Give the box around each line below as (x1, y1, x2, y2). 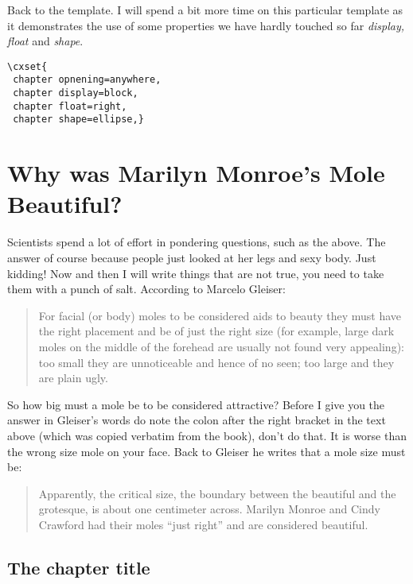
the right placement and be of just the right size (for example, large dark (38, 323, 395, 339)
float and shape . (7, 33, 84, 49)
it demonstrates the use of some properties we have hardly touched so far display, (7, 17, 405, 33)
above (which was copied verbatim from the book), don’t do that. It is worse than (7, 427, 407, 443)
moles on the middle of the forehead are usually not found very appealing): (38, 338, 404, 354)
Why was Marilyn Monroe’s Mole (7, 157, 385, 189)
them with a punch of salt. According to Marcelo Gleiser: (7, 280, 286, 297)
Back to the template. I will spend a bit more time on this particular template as (7, 2, 403, 17)
